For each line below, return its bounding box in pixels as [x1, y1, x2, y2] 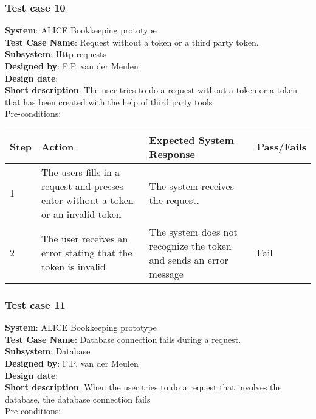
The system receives [149, 178, 234, 193]
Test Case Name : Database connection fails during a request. [5, 333, 241, 345]
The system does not [149, 224, 238, 239]
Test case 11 [5, 297, 66, 312]
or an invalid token [41, 206, 122, 221]
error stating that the [41, 245, 132, 260]
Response [149, 146, 195, 161]
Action [41, 139, 74, 154]
